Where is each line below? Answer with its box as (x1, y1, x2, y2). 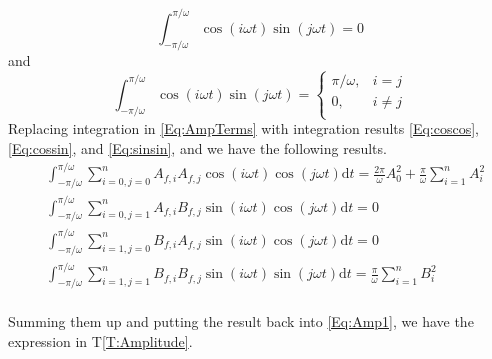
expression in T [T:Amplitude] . (8, 330, 193, 351)
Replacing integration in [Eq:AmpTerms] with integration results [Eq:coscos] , (8, 118, 479, 139)
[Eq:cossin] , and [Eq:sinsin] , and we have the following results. (8, 138, 387, 159)
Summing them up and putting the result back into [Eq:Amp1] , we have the (8, 311, 474, 332)
